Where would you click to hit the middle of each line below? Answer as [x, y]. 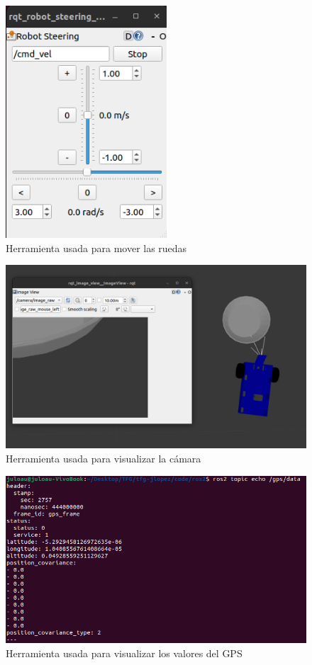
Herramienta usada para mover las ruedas [96, 248]
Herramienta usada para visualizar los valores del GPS [124, 653]
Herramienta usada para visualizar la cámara [104, 458]
